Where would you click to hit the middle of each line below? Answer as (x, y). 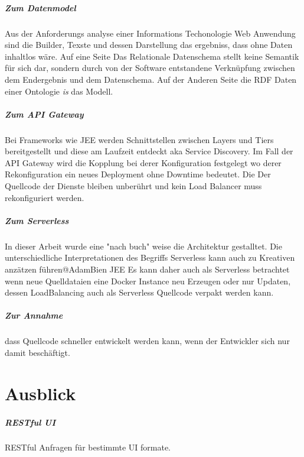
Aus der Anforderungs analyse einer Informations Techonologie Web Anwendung (150, 33)
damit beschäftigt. (37, 352)
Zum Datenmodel (40, 7)
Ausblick (40, 393)
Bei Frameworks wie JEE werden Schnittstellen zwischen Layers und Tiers (139, 139)
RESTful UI (30, 422)
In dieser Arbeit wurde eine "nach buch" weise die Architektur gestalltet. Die (143, 246)
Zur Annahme (34, 315)
